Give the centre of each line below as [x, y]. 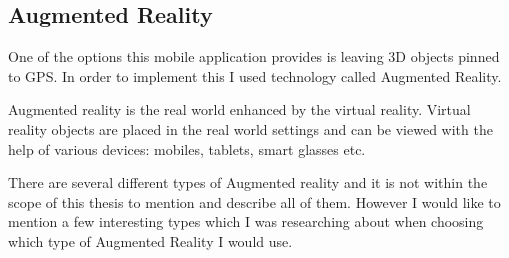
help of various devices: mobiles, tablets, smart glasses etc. [187, 148]
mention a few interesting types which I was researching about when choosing [246, 221]
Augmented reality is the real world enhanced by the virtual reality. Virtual [239, 109]
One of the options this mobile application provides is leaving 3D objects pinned [254, 56]
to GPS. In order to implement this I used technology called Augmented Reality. [255, 75]
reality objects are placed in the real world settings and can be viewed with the [250, 128]
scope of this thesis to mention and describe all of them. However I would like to [254, 201]
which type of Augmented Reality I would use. [150, 240]
